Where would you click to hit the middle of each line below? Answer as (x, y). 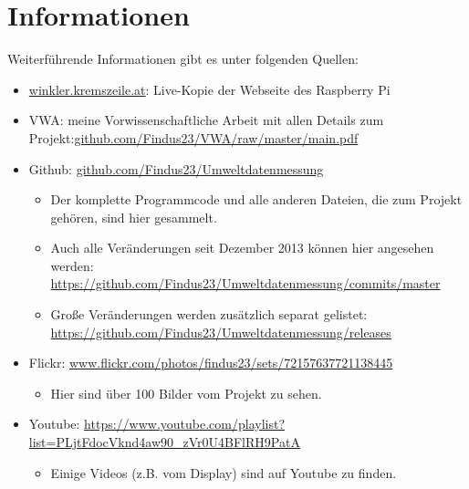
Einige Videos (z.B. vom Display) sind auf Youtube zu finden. (224, 472)
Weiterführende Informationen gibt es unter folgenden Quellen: (183, 59)
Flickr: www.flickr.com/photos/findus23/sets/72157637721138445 (211, 363)
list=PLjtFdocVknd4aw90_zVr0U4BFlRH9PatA (164, 442)
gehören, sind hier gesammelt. (134, 217)
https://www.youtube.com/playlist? (185, 424)
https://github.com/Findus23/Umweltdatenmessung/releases (221, 332)
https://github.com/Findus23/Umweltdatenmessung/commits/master (245, 283)
